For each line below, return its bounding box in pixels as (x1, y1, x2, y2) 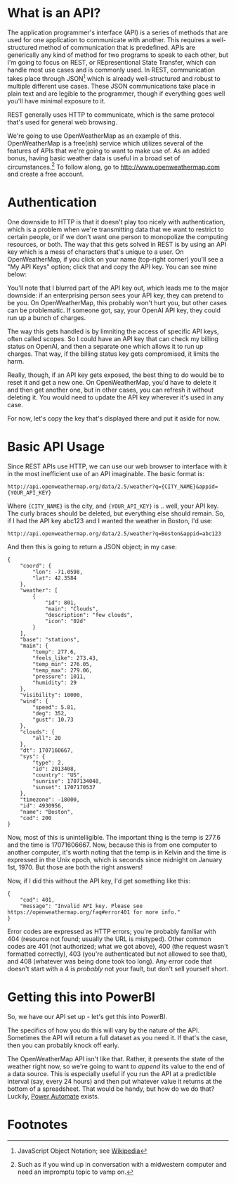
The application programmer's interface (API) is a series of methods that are (7, 28, 228, 37)
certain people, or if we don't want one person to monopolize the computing (7, 233, 228, 241)
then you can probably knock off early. (7, 1041, 119, 1049)
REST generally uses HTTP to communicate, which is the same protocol (7, 110, 216, 119)
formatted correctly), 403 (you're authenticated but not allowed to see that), (7, 949, 228, 958)
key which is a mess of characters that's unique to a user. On (7, 248, 184, 256)
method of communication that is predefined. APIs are (39, 43, 195, 51)
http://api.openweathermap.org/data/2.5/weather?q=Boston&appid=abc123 (7, 530, 221, 537)
